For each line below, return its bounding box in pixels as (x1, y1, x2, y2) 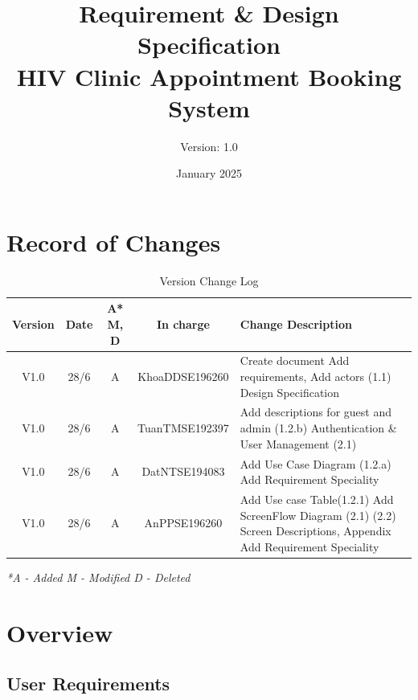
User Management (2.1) (240, 435, 357, 452)
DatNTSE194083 (141, 463, 225, 480)
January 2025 (176, 165, 242, 182)
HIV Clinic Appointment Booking (16, 59, 402, 92)
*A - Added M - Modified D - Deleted (6, 568, 191, 585)
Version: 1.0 (180, 137, 238, 154)
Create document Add (240, 352, 350, 369)
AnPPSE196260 (144, 514, 223, 531)
